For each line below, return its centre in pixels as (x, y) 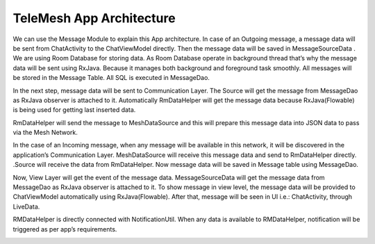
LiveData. (26, 206)
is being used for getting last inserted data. (74, 110)
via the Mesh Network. (45, 133)
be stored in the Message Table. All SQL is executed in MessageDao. (111, 78)
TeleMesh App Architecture (94, 18)
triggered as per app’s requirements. (65, 229)
